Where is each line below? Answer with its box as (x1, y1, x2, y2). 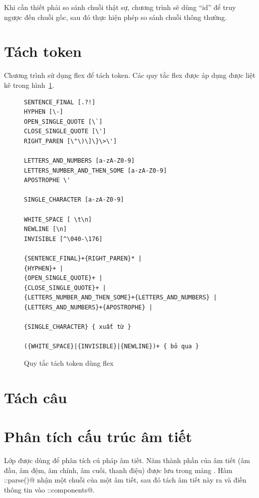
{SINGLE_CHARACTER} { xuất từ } (24, 323, 131, 331)
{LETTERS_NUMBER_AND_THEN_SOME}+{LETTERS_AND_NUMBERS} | (24, 294, 217, 301)
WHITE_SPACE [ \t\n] (24, 216, 92, 223)
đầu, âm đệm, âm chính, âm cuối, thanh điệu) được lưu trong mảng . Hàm (4, 465, 233, 475)
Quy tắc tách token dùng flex (24, 357, 114, 368)
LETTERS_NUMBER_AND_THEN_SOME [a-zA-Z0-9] (24, 167, 167, 174)
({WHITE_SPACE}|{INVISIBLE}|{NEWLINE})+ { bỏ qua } (24, 343, 199, 350)
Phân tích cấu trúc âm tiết (4, 426, 192, 447)
